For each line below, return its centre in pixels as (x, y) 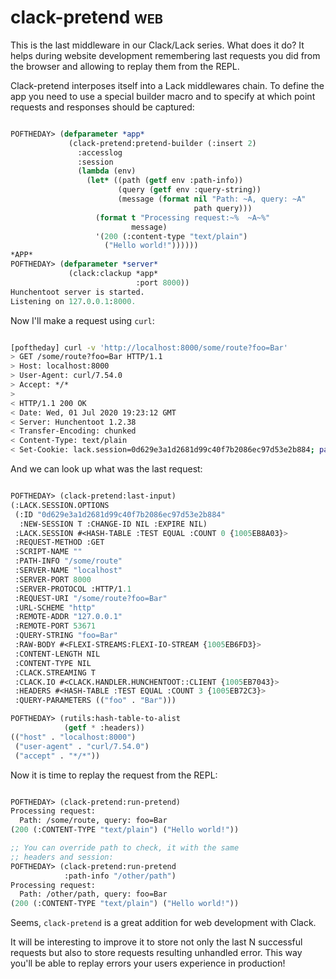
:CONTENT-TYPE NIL (53, 663)
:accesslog (100, 152)
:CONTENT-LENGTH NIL (57, 654)
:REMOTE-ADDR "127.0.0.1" (68, 617)
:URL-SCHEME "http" (55, 607)
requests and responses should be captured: (102, 107)
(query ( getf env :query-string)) (189, 190)
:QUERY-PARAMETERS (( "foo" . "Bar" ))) (95, 701)
